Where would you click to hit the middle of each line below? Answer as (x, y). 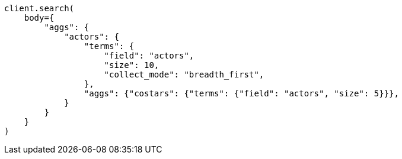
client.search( (39, 8)
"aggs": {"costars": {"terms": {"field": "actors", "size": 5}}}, (241, 93)
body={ (39, 18)
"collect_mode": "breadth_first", (184, 74)
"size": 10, (132, 65)
